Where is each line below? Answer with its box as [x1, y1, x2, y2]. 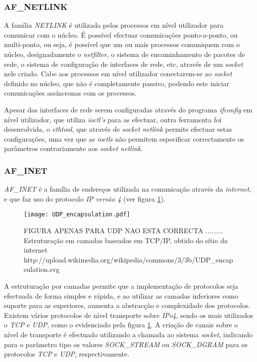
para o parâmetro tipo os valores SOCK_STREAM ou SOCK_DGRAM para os [4, 339, 248, 349]
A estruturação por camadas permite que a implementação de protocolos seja [4, 280, 238, 291]
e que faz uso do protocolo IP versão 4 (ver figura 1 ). [4, 193, 165, 204]
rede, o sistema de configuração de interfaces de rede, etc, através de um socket [4, 58, 243, 69]
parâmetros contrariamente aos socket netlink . [4, 143, 143, 154]
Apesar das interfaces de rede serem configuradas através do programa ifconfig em [4, 104, 253, 114]
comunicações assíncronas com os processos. [4, 88, 137, 98]
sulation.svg [24, 264, 60, 274]
